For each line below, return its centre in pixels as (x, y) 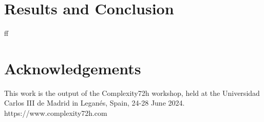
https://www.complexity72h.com (56, 113)
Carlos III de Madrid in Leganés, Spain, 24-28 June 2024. (95, 103)
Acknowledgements (73, 68)
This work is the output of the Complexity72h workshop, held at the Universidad (132, 93)
